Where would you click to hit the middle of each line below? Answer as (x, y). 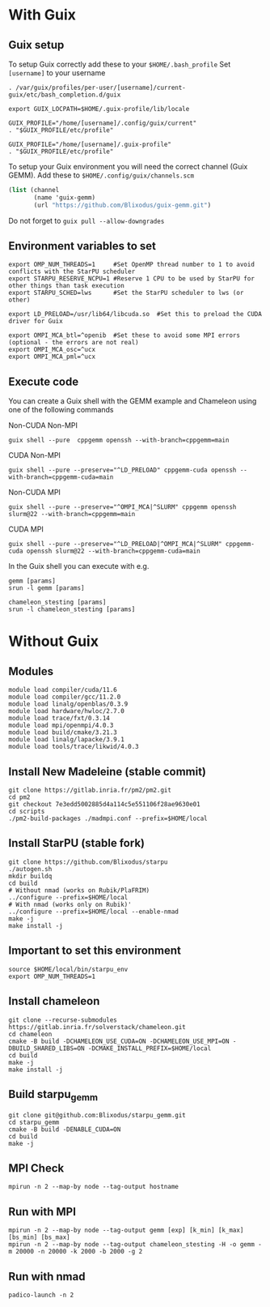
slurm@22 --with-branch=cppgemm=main (72, 515)
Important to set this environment (95, 951)
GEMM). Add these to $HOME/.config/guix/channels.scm (101, 175)
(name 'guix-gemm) (64, 197)
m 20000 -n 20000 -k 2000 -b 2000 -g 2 (76, 1252)
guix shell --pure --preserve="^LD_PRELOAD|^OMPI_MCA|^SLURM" (115, 545)
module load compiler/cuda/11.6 (63, 690)
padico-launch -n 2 (41, 1295)
